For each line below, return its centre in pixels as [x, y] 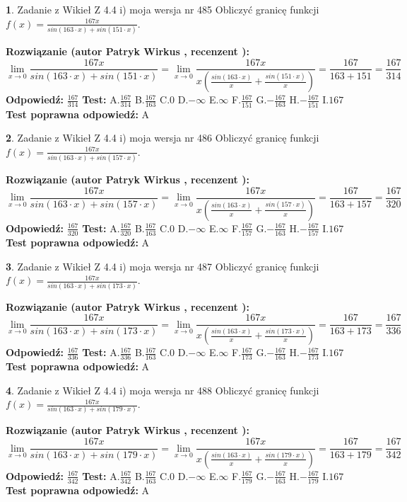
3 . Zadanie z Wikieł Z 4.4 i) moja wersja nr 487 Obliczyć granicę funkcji [163, 266]
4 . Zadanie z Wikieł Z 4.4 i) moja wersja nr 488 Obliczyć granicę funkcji [163, 390]
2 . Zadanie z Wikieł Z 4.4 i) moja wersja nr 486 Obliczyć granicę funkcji [163, 138]
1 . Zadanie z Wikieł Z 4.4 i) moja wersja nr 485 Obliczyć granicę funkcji [163, 9]
